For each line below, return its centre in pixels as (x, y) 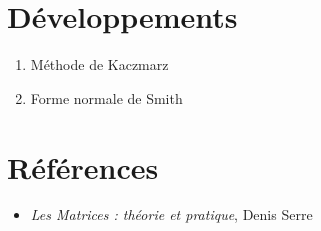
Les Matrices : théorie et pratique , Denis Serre (171, 214)
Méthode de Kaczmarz (99, 64)
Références (83, 166)
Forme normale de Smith (106, 97)
